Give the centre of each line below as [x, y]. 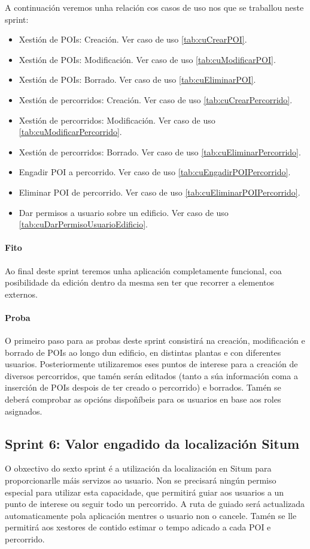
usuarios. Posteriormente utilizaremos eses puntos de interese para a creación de [151, 364]
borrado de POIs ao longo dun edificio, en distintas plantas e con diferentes [143, 352]
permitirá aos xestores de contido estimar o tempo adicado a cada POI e [138, 527]
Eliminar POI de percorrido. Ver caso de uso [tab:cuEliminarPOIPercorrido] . [159, 192]
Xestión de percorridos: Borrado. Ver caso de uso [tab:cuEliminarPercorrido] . [160, 151]
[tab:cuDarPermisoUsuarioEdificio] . [83, 224]
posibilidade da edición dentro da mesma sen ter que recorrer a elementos [140, 282]
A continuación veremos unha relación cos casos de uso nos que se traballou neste [154, 7]
